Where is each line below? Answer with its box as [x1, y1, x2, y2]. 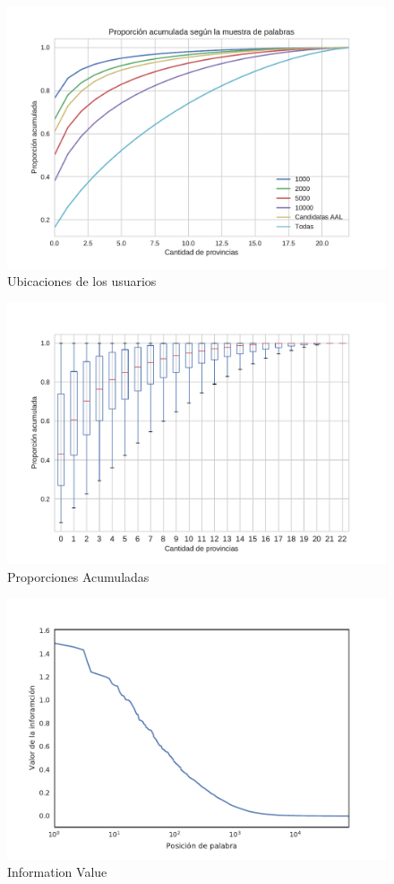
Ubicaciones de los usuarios [7, 272, 157, 290]
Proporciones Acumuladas [7, 567, 150, 585]
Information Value [7, 862, 107, 881]
